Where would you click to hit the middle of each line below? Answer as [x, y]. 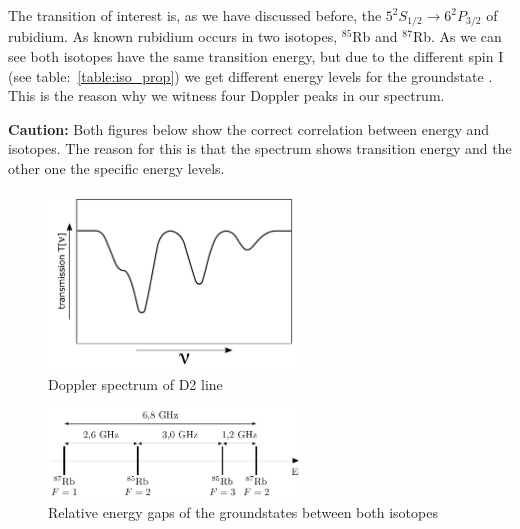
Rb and [375, 36]
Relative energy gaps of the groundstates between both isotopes [243, 512]
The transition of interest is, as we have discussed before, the [195, 15]
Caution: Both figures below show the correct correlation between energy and [249, 128]
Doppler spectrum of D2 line [135, 383]
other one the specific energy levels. [116, 168]
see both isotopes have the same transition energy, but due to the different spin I [256, 56]
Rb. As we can [457, 36]
